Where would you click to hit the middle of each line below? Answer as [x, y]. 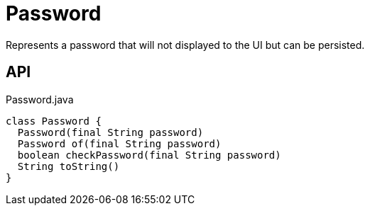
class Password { [54, 121]
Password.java [40, 99]
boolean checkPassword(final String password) [149, 155]
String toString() [69, 166]
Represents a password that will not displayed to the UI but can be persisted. [185, 45]
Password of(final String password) [119, 143]
